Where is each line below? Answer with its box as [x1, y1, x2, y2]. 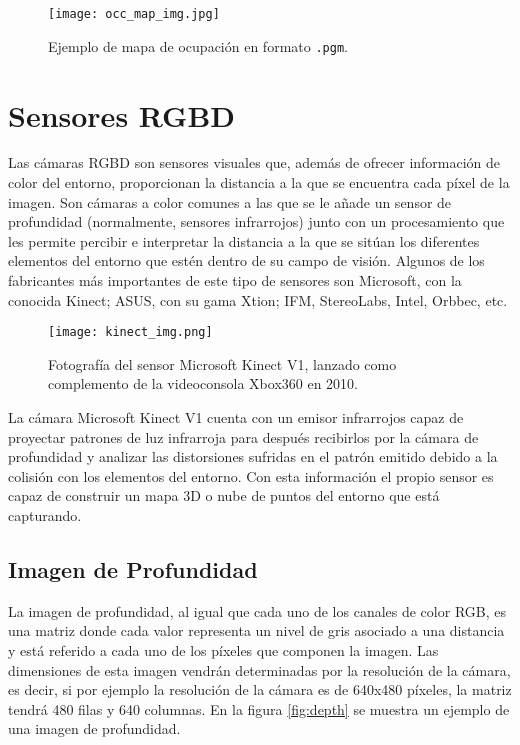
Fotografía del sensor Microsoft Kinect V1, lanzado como [48, 353, 397, 374]
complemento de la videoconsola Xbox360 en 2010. [48, 373, 359, 394]
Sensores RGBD [8, 94, 235, 135]
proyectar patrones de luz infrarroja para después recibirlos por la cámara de [8, 426, 479, 447]
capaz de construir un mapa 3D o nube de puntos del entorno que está [8, 485, 440, 506]
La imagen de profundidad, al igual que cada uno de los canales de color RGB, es [8, 600, 506, 621]
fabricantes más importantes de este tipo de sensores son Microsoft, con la [8, 270, 462, 290]
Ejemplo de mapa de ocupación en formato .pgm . [48, 35, 348, 56]
